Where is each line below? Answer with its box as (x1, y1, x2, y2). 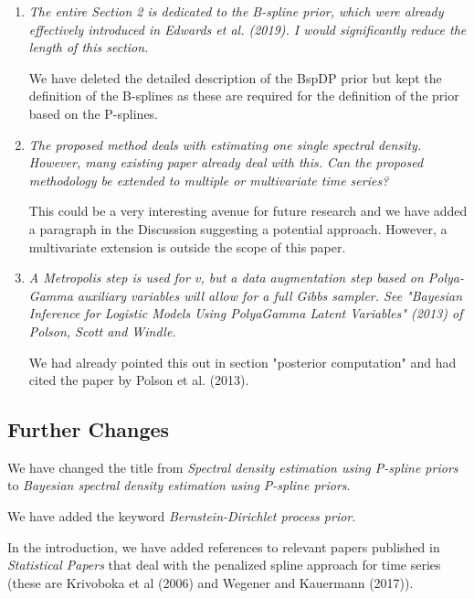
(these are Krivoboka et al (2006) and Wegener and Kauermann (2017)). (7, 572, 414, 592)
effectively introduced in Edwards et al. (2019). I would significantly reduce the (28, 19, 467, 38)
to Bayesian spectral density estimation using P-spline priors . (7, 476, 351, 495)
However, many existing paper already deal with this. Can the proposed (28, 153, 424, 172)
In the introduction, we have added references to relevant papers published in (7, 537, 440, 556)
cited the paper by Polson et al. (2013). (28, 370, 249, 390)
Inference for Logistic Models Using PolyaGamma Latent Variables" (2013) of (28, 304, 463, 323)
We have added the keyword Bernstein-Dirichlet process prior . (7, 507, 356, 526)
